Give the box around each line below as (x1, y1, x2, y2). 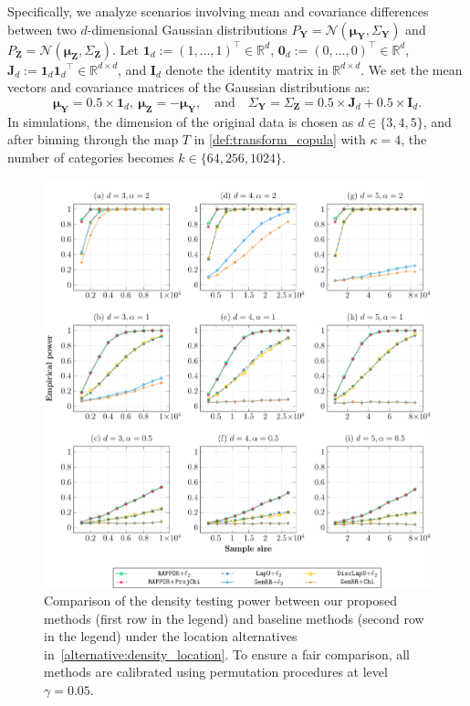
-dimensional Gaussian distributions (87, 19, 287, 38)
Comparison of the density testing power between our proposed (44, 591, 398, 610)
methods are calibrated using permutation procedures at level (44, 662, 388, 681)
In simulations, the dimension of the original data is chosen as (7, 111, 354, 131)
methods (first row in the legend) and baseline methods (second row (44, 608, 424, 627)
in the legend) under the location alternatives (44, 627, 298, 646)
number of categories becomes (7, 147, 174, 166)
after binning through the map (7, 130, 179, 149)
